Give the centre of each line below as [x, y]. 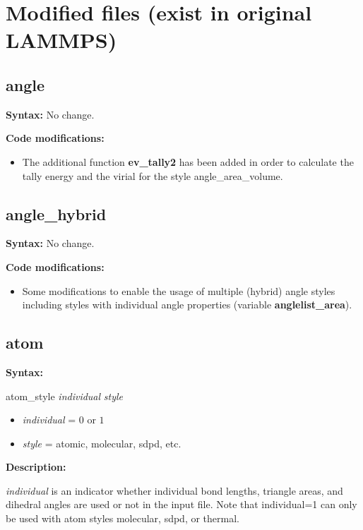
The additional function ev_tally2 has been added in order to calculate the [188, 161]
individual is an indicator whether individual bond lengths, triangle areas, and [174, 490]
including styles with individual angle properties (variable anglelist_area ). [187, 305]
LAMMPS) [61, 40]
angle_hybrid [56, 213]
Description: [36, 467]
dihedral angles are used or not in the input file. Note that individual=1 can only [181, 504]
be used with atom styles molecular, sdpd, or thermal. [123, 518]
